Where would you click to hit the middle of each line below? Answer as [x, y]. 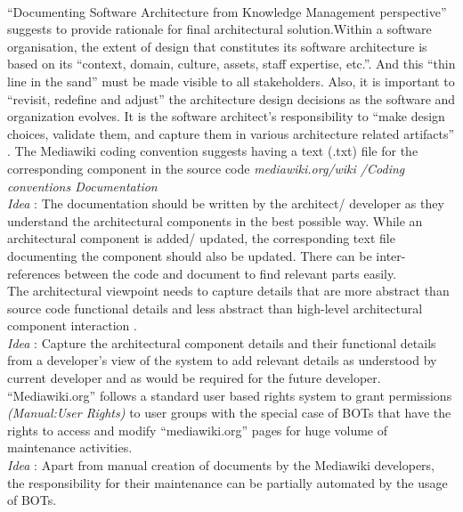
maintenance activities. [70, 447]
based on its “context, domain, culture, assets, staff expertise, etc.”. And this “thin [231, 64]
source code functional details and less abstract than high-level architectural [215, 308]
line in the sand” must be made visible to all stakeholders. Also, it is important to [231, 81]
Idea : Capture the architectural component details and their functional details [222, 342]
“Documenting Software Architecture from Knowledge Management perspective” [227, 11]
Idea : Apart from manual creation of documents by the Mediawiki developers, [221, 465]
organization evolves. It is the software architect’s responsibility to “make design [226, 116]
